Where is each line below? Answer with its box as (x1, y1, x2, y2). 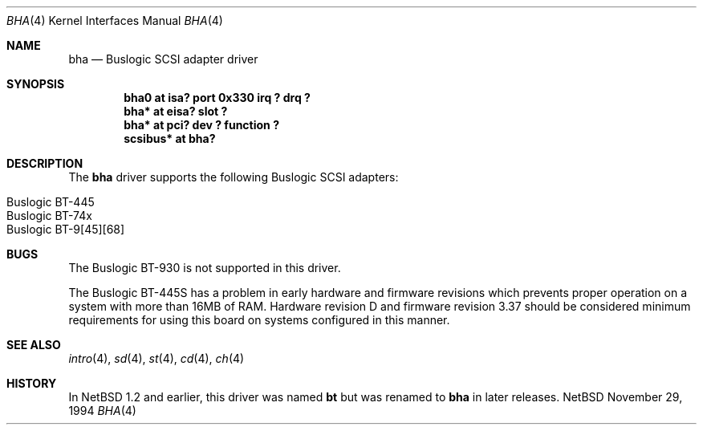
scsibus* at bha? (124, 132, 216, 145)
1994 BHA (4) (68, 404, 136, 417)
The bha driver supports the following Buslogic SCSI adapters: (68, 170, 399, 184)
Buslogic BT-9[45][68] (6, 222, 125, 236)
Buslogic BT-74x (6, 209, 92, 222)
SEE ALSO (6, 338, 61, 352)
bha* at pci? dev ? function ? (124, 118, 279, 132)
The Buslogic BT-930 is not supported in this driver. (68, 261, 341, 274)
